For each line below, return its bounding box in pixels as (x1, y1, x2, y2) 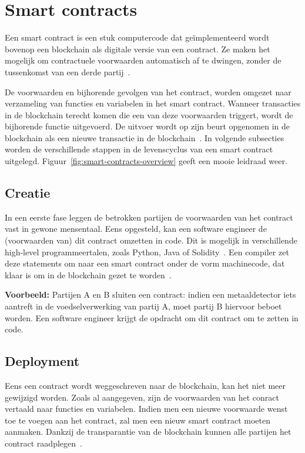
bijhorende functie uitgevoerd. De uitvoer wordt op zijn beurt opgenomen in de (5, 120, 290, 132)
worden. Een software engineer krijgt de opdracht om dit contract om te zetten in (5, 311, 299, 324)
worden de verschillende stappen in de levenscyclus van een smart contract (5, 143, 273, 155)
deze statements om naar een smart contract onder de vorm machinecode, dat (5, 257, 285, 269)
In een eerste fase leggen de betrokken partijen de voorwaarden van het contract (5, 211, 293, 223)
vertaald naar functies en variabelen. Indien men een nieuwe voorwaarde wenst (5, 402, 288, 415)
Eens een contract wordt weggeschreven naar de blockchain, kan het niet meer (5, 379, 286, 391)
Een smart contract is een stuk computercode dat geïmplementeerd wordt (5, 31, 270, 44)
